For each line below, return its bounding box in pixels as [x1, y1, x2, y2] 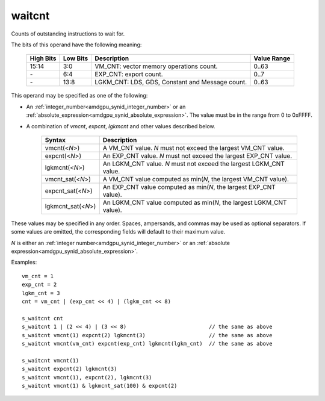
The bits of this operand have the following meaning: [11, 41, 142, 48]
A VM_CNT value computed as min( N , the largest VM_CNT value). [102, 175, 289, 183]
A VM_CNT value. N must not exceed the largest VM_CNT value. [102, 143, 285, 152]
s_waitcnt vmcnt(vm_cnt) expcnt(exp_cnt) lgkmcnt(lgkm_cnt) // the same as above [22, 340, 273, 347]
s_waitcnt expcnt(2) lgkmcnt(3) [22, 365, 117, 373]
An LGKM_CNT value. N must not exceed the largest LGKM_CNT [102, 160, 285, 168]
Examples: [11, 259, 37, 266]
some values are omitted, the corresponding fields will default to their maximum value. [11, 228, 226, 235]
